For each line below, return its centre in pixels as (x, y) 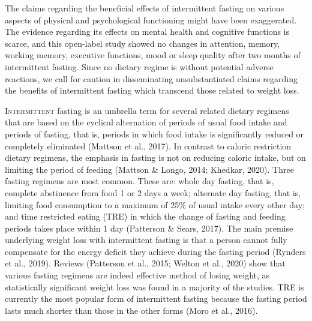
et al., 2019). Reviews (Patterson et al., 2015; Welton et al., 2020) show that (145, 263)
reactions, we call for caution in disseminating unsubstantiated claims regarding (151, 78)
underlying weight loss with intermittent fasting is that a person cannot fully (146, 240)
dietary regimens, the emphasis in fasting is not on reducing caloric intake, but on (155, 157)
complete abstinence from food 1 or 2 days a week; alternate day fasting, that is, (153, 192)
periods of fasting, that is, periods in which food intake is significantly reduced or (154, 133)
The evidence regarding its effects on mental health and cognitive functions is (147, 31)
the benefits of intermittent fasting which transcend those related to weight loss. (152, 90)
